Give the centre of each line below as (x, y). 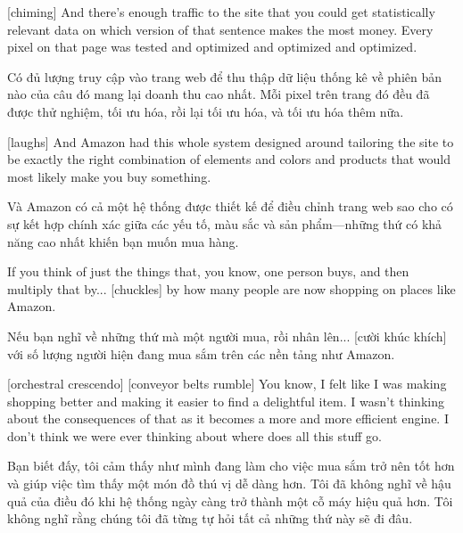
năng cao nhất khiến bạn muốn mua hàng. (123, 241)
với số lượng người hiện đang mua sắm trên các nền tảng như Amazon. (201, 353)
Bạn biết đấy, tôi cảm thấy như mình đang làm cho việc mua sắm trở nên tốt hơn (231, 466)
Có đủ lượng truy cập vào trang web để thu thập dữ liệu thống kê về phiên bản (225, 76)
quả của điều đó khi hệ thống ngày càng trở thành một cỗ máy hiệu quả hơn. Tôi (230, 500)
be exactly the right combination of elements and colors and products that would (229, 159)
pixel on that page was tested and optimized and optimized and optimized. (212, 47)
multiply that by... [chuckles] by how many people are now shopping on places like (231, 288)
